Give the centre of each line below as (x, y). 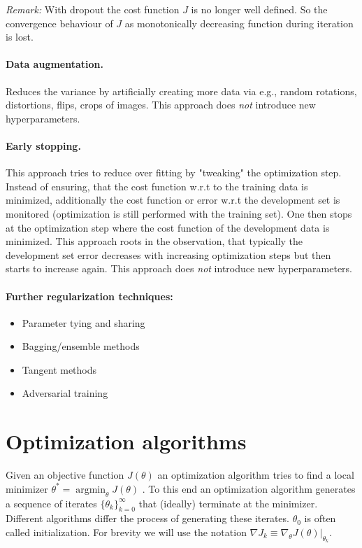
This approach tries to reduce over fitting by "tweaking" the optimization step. (174, 173)
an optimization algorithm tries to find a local (256, 475)
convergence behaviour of (59, 23)
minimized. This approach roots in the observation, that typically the (154, 241)
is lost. (20, 37)
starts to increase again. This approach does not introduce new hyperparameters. (179, 268)
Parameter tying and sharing (84, 322)
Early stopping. (43, 145)
